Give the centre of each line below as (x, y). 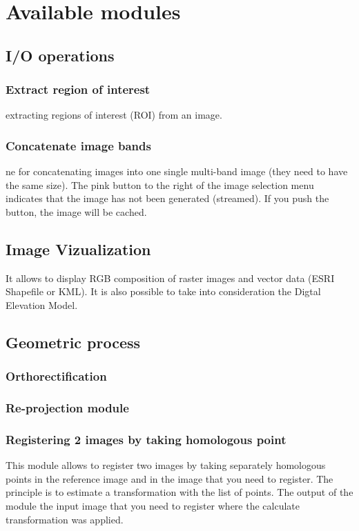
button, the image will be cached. (76, 211)
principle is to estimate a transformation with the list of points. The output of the (179, 492)
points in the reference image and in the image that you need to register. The (169, 478)
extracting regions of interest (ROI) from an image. (114, 115)
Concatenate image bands (78, 145)
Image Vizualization (78, 249)
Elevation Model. (42, 304)
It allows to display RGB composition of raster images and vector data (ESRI (170, 278)
